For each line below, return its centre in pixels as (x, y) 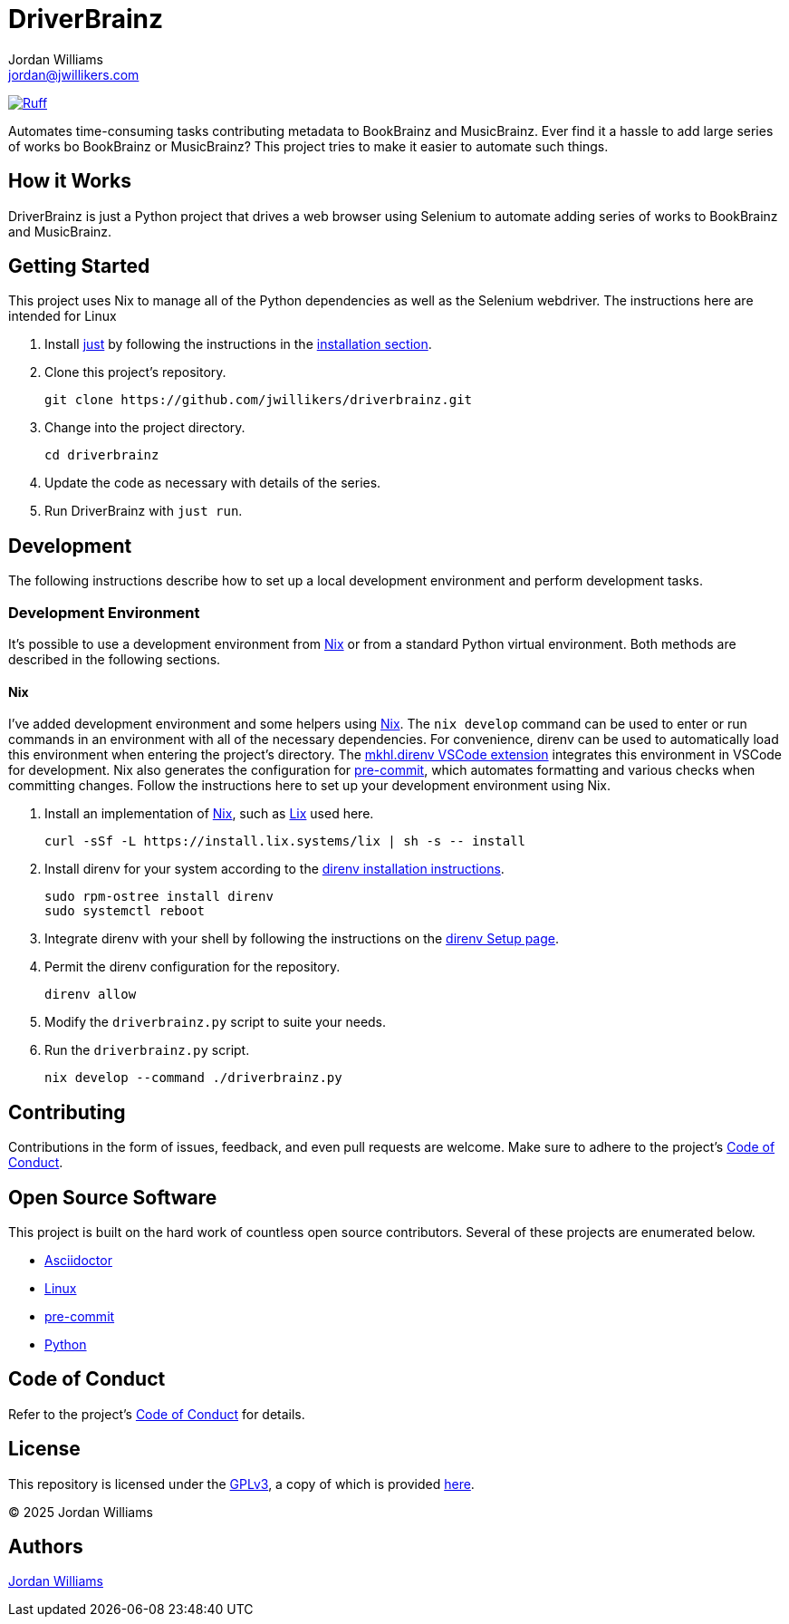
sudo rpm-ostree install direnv (159, 897)
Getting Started (79, 266)
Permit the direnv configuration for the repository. (192, 967)
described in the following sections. (115, 660)
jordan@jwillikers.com (74, 74)
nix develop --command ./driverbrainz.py (193, 1078)
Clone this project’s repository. (135, 372)
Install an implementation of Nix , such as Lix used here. (209, 814)
